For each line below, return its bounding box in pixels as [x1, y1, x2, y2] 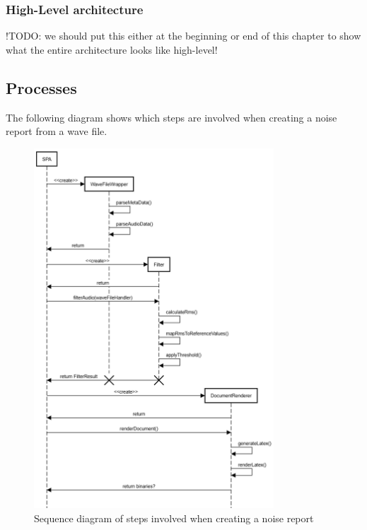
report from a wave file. [6, 124, 107, 139]
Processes [6, 76, 77, 98]
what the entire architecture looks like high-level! [6, 42, 218, 57]
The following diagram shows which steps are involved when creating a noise [6, 110, 337, 124]
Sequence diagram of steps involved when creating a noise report [34, 510, 314, 525]
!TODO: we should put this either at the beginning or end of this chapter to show [6, 28, 361, 43]
